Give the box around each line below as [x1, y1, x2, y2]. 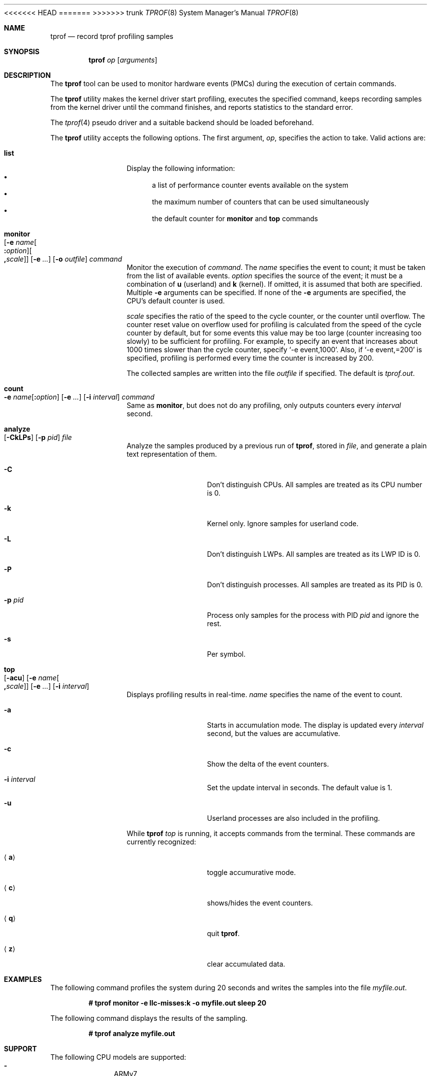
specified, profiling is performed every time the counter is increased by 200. [126, 354, 374, 362]
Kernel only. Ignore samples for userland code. [207, 519, 359, 528]
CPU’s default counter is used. [126, 297, 225, 305]
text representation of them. [126, 450, 217, 458]
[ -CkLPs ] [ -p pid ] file [4, 433, 72, 441]
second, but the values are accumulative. [207, 729, 340, 738]
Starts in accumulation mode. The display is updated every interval [207, 721, 424, 729]
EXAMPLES [4, 975, 42, 983]
